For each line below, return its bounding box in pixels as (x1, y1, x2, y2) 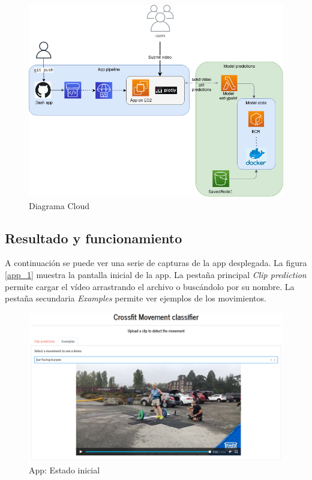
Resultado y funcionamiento (5, 228, 182, 247)
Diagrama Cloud (29, 199, 89, 212)
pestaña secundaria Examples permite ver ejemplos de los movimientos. (5, 292, 266, 304)
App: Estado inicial (29, 463, 100, 476)
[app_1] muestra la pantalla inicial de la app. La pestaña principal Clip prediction (5, 268, 307, 280)
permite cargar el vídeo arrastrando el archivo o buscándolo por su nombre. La (5, 280, 295, 292)
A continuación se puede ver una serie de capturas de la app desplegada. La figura (5, 256, 307, 269)
